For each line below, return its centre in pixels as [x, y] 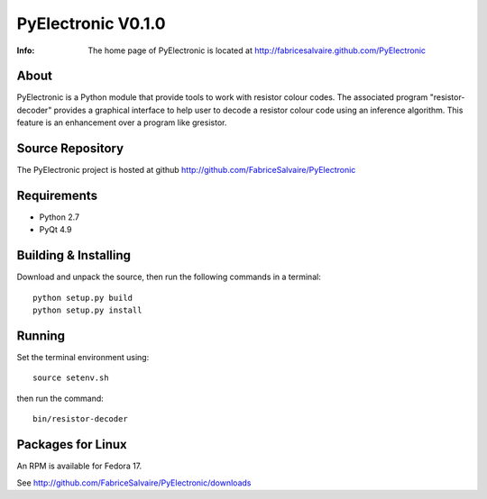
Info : [26, 50]
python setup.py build [83, 298]
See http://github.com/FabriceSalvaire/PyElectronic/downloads [134, 483]
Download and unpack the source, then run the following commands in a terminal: [169, 277]
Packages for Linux [72, 445]
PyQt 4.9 [55, 230]
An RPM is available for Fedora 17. [79, 466]
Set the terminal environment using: [83, 358]
